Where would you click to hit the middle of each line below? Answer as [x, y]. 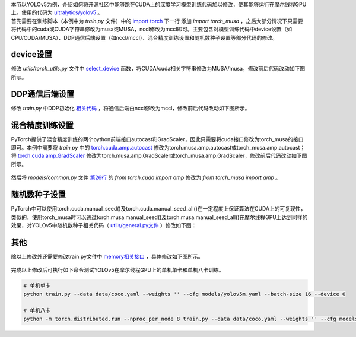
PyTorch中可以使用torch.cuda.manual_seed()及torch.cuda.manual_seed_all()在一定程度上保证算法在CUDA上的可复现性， [158, 209]
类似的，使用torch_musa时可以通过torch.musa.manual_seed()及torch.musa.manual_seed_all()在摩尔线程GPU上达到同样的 [159, 217]
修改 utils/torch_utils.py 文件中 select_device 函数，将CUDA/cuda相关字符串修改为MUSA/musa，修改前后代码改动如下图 [158, 69]
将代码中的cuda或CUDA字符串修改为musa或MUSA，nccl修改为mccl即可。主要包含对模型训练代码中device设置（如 [152, 29]
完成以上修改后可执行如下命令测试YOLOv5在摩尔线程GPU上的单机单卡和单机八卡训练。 [117, 270]
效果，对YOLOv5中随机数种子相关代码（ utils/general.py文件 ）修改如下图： [104, 225]
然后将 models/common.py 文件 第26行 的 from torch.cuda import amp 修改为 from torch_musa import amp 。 [146, 177]
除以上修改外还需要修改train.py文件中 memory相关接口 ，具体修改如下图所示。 [107, 256]
